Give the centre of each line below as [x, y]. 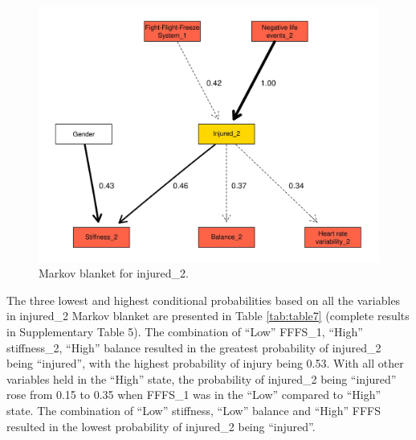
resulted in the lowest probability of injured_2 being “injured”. [161, 426]
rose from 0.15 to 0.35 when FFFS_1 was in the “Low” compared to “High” [194, 395]
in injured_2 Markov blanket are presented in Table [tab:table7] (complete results [208, 316]
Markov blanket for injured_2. [114, 273]
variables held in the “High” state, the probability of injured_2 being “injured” [202, 378]
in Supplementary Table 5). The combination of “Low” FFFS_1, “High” [185, 331]
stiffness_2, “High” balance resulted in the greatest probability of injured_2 [194, 347]
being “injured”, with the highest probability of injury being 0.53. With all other [205, 363]
